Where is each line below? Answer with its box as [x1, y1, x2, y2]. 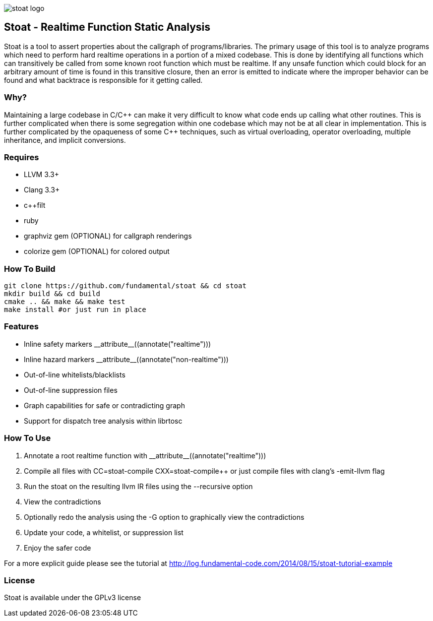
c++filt [24, 201, 46, 210]
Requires [4, 152, 39, 162]
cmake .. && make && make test [4, 298, 125, 306]
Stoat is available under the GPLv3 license [4, 593, 141, 602]
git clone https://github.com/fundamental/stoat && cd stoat [4, 282, 247, 290]
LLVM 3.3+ [24, 170, 60, 179]
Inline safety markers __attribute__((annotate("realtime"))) [24, 339, 211, 348]
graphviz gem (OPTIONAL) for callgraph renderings [24, 232, 192, 241]
